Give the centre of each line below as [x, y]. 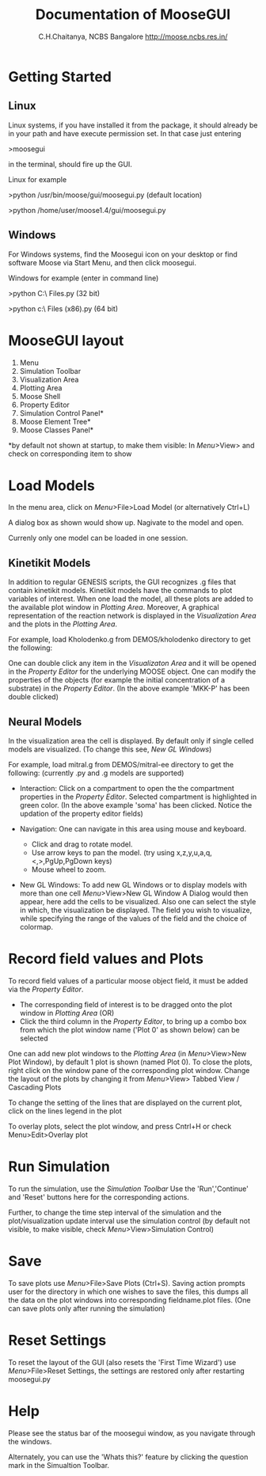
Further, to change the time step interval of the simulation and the [115, 1212]
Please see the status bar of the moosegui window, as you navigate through [132, 1433]
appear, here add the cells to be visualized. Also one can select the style [138, 902]
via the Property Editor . [46, 989]
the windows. [30, 1441]
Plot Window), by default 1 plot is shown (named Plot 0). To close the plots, [130, 1062]
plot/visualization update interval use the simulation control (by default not [129, 1220]
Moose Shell [40, 396]
